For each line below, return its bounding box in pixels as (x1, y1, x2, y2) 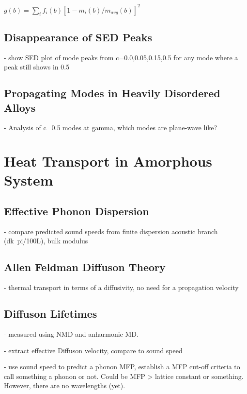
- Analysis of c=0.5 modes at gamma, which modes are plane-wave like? (4, 122, 217, 133)
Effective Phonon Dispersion (4, 204, 149, 219)
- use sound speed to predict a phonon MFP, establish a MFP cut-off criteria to (4, 361, 240, 372)
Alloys (4, 100, 36, 115)
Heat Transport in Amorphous (4, 151, 213, 171)
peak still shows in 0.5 (4, 62, 70, 72)
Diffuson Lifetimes (4, 306, 97, 321)
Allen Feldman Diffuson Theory (4, 259, 166, 274)
